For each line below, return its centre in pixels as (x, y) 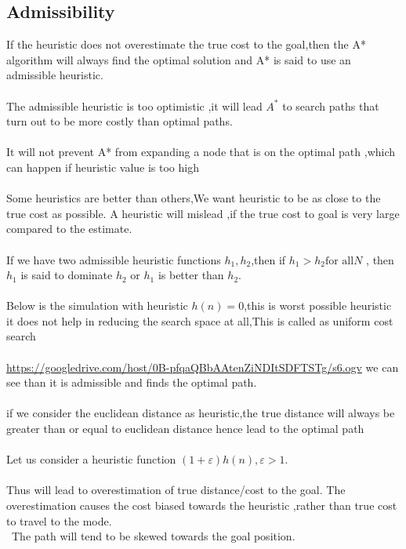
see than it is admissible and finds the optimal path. (132, 382)
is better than (191, 275)
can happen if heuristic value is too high (103, 167)
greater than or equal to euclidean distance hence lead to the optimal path (185, 429)
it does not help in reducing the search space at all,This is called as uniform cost (200, 320)
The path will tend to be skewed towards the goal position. (153, 536)
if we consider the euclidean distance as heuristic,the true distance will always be (201, 413)
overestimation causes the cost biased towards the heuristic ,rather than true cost (202, 505)
